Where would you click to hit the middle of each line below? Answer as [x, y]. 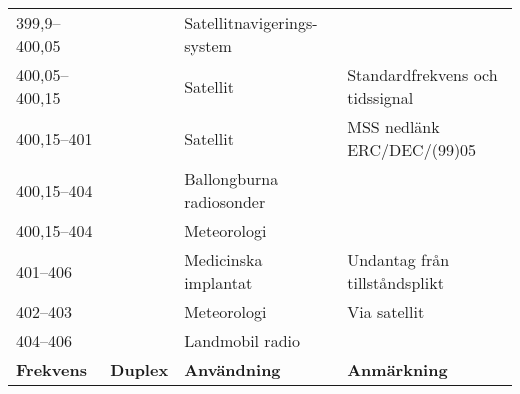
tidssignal [380, 97]
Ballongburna [231, 178]
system [208, 45]
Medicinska [223, 259]
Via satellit [386, 311]
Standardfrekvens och [422, 74]
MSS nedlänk [393, 126]
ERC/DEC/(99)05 [412, 149]
